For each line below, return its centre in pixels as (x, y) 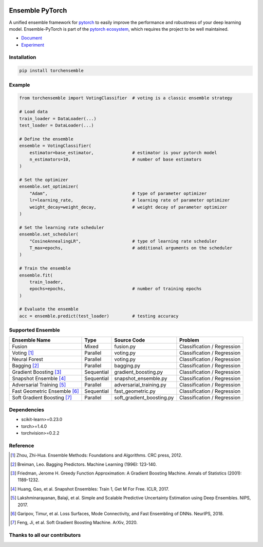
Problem (189, 340)
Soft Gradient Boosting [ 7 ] (42, 398)
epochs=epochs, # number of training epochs (116, 289)
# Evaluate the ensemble (49, 309)
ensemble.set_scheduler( (49, 234)
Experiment (33, 45)
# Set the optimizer (44, 180)
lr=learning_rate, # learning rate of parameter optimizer (130, 200)
